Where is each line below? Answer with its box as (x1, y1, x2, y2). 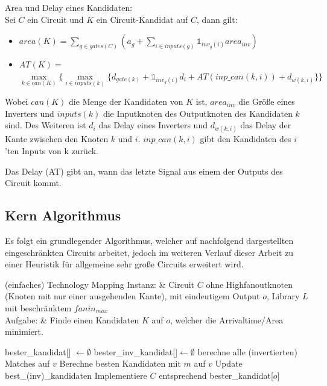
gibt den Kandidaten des (200, 132, 291, 145)
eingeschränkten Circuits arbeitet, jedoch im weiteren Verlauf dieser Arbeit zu (5, 246, 294, 258)
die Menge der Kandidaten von (69, 95, 183, 108)
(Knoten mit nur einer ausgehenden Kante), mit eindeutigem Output (5, 290, 260, 302)
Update (215, 357, 243, 370)
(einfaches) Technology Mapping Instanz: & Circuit (5, 278, 195, 290)
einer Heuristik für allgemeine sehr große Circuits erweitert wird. (5, 258, 244, 270)
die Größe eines (238, 95, 295, 108)
